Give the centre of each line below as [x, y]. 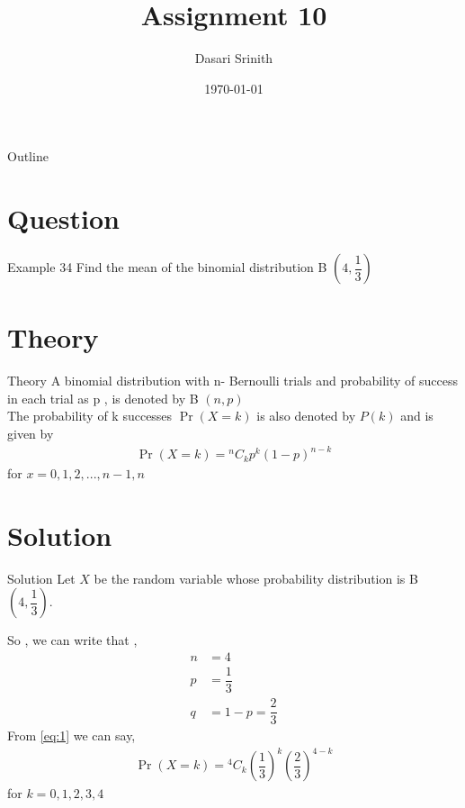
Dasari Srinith [234, 58]
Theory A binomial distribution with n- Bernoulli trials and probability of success [232, 381]
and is [417, 416]
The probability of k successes [90, 416]
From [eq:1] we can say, [72, 735]
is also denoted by [306, 416]
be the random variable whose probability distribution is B [256, 578]
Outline [28, 156]
